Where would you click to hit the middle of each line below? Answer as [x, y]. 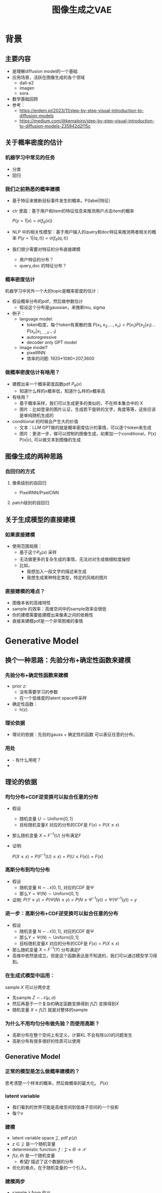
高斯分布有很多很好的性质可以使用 [46, 1041]
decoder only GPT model [52, 342]
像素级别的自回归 [29, 483]
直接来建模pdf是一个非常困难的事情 [48, 621]
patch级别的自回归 [31, 503]
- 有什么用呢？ [27, 760]
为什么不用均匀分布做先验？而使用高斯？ [52, 1024]
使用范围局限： [27, 546]
